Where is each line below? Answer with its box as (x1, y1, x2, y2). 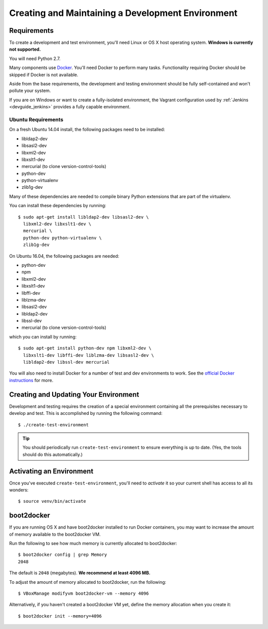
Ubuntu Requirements (9, 116, 64, 123)
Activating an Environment (9, 467, 94, 475)
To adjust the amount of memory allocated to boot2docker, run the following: (9, 579, 166, 585)
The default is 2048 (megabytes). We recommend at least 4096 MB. (9, 570, 151, 576)
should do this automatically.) (22, 451, 83, 457)
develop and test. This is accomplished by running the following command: (9, 410, 163, 416)
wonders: (9, 487, 29, 493)
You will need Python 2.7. (9, 55, 61, 62)
